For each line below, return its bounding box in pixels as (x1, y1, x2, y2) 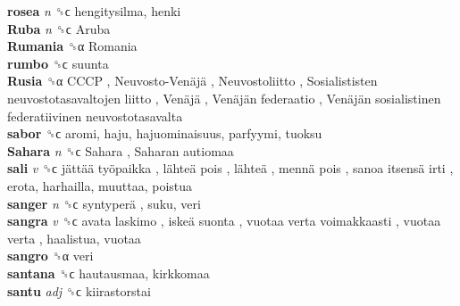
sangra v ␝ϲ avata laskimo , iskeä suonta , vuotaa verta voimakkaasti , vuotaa (7, 211, 441, 230)
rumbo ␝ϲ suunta (7, 54, 109, 72)
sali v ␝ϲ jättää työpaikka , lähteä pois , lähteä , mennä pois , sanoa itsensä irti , (7, 159, 454, 178)
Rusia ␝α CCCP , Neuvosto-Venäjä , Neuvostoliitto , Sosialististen (7, 71, 378, 90)
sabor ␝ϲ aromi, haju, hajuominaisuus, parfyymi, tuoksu (7, 124, 322, 143)
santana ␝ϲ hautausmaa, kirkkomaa (7, 263, 210, 282)
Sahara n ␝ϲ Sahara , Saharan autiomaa (7, 141, 234, 160)
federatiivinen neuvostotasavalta (7, 106, 183, 125)
